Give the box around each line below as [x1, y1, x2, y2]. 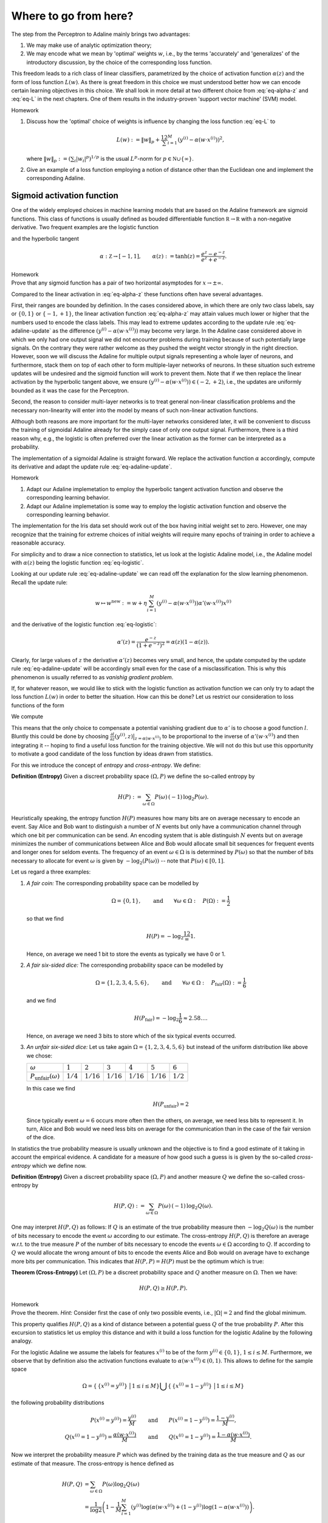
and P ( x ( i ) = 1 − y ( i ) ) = [148, 1416, 216, 1424]
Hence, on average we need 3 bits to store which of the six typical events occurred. [26, 1032, 236, 1039]
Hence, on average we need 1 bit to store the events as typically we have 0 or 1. [26, 950, 226, 958]
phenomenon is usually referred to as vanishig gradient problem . [11, 673, 174, 680]
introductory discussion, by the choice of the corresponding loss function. [26, 58, 213, 66]
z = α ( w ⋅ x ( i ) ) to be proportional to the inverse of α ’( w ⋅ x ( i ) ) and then [134, 732, 299, 741]
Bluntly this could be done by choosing [11, 733, 109, 740]
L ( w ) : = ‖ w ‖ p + [116, 136, 160, 144]
